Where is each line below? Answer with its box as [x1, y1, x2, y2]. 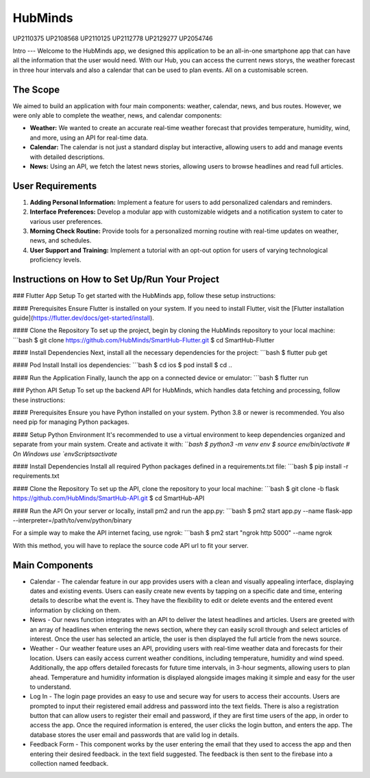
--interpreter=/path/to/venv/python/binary [12, 516, 132, 524]
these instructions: [12, 396, 65, 404]
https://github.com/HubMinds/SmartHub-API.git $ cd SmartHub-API [12, 494, 205, 503]
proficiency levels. [29, 255, 82, 264]
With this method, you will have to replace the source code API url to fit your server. [12, 541, 249, 549]
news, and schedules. [29, 236, 92, 244]
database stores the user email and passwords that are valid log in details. [29, 730, 239, 739]
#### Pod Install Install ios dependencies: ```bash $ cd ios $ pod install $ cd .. [12, 361, 232, 369]
